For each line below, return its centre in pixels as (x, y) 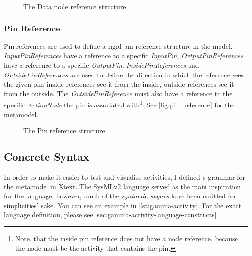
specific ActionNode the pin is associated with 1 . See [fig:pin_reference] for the (119, 104)
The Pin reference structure (64, 130)
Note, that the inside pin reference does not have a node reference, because (126, 238)
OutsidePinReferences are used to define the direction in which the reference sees (124, 74)
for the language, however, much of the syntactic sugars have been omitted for (120, 196)
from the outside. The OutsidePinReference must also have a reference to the (118, 93)
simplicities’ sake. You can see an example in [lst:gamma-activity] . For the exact (123, 205)
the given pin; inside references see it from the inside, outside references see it (119, 84)
